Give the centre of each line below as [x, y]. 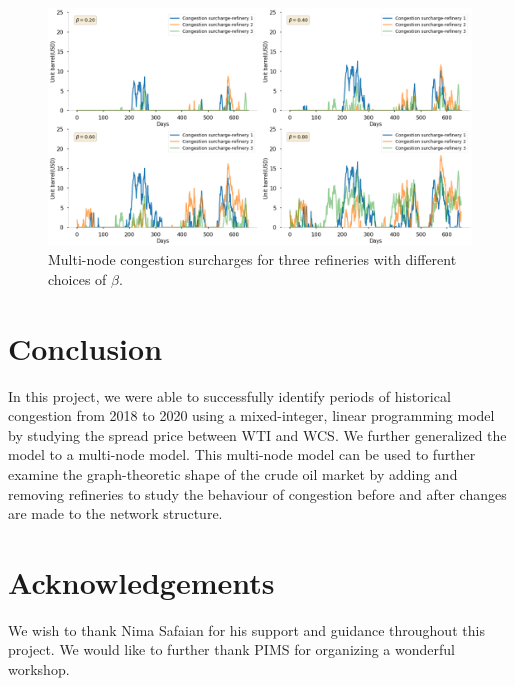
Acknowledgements [141, 581]
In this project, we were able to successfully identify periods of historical [229, 395]
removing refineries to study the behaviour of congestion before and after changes [257, 493]
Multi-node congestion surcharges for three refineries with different [252, 259]
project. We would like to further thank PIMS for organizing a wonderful [231, 649]
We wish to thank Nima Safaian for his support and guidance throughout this [246, 629]
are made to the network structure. [115, 513]
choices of [77, 278]
